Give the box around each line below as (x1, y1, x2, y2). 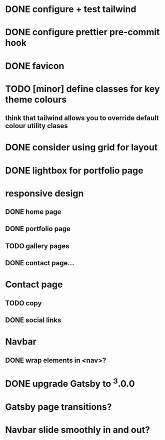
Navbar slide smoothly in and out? (5, 424, 150, 435)
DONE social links (5, 316, 61, 324)
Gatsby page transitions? (5, 401, 112, 412)
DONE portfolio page (5, 225, 71, 233)
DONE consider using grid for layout (5, 142, 158, 153)
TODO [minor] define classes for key (5, 83, 160, 94)
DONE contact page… (5, 259, 74, 267)
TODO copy (5, 299, 42, 307)
